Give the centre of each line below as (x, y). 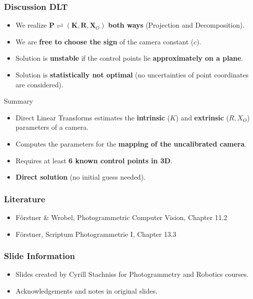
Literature (25, 199)
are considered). (39, 84)
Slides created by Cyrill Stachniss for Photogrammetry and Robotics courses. (132, 274)
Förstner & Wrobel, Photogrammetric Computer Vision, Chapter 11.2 (121, 217)
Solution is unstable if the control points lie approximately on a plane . (129, 58)
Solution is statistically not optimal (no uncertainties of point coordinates (132, 75)
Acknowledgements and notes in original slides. (87, 290)
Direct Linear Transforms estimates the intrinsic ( (93, 117)
